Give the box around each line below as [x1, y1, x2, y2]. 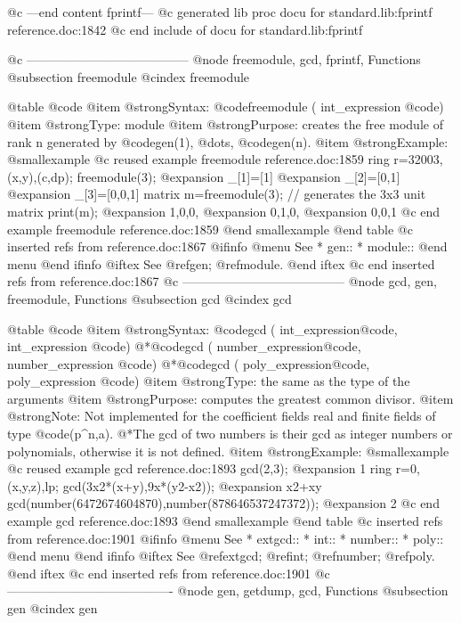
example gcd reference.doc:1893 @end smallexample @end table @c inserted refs [7, 512, 443, 530]
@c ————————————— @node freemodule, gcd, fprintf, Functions [7, 50, 421, 69]
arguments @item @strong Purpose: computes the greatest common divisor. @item [7, 389, 454, 407]
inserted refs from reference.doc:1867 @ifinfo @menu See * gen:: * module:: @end [7, 237, 448, 256]
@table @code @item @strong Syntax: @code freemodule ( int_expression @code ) [7, 97, 444, 116]
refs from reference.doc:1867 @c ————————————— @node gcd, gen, [7, 272, 437, 291]
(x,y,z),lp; [7, 476, 59, 495]
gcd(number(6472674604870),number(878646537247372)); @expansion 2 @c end [7, 494, 440, 512]
